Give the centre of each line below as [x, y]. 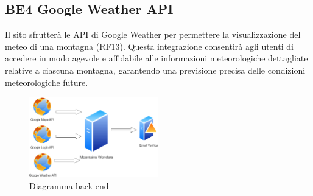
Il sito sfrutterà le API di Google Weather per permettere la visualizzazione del [153, 34]
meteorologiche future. [47, 82]
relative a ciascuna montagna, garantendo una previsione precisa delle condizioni [155, 70]
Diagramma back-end [69, 185]
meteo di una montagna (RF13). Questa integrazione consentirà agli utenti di [149, 46]
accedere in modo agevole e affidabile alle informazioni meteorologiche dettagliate [156, 58]
